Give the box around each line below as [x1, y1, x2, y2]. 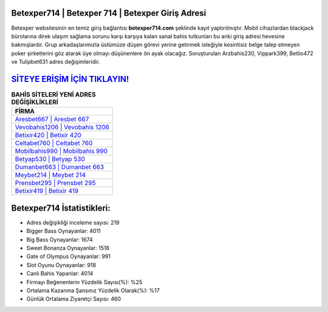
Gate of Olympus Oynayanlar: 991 [26, 253, 111, 260]
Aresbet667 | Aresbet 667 [15, 115, 89, 124]
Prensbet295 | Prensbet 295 [15, 179, 97, 188]
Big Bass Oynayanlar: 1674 [26, 236, 94, 243]
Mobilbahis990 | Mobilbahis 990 [15, 147, 108, 155]
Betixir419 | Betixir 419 [15, 187, 79, 195]
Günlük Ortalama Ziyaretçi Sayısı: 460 [26, 295, 121, 303]
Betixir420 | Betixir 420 [15, 131, 82, 140]
